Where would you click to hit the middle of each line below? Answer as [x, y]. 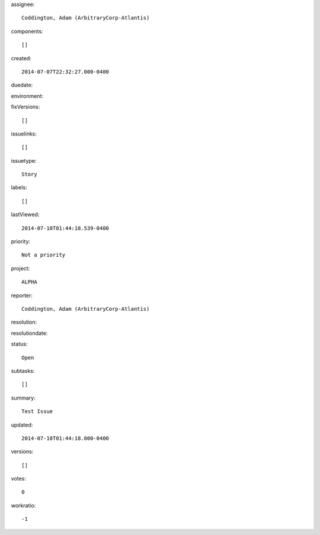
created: [21, 58]
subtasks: [23, 370]
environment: [27, 96]
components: [27, 31]
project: [20, 268]
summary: [23, 398]
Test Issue [37, 412]
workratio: [23, 505]
